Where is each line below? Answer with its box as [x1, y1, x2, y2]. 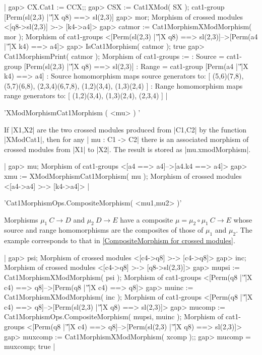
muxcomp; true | [4, 341, 55, 351]
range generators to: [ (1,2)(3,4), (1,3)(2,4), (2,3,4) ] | [4, 90, 168, 101]
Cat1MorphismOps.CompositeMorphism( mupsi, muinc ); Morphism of [4, 311, 224, 322]
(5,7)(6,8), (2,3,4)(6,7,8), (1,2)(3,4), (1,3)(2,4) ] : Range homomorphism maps [4, 80, 243, 91]
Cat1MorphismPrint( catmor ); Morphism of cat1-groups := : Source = [4, 50, 225, 61]
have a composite [120, 214, 173, 225]
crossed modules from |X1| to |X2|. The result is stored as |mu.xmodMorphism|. [4, 144, 251, 154]
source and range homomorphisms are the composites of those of [4, 225, 204, 235]
